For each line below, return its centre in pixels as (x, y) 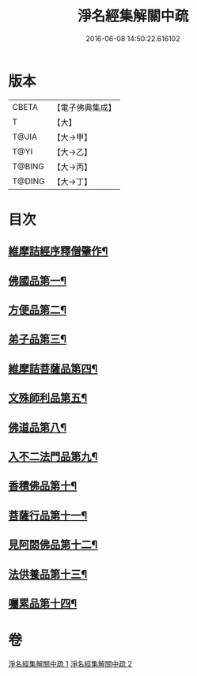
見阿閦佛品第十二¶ (53, 545)
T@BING (28, 166)
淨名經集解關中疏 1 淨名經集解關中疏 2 (70, 663)
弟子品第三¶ (38, 340)
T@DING (28, 181)
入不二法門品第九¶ (53, 457)
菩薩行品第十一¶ (48, 515)
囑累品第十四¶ (43, 603)
